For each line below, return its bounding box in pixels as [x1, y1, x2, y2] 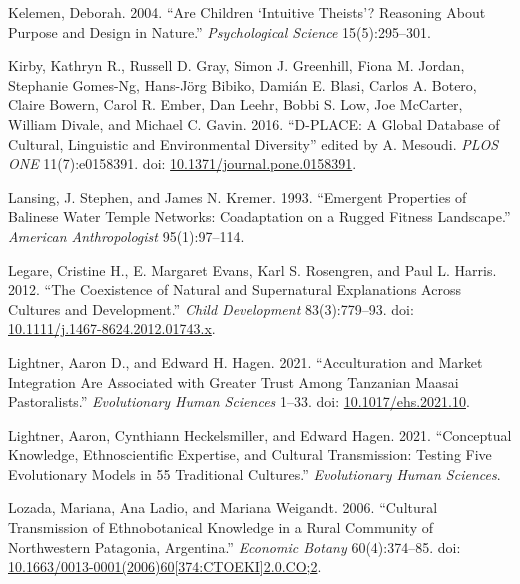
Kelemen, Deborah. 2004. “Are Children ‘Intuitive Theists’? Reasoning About [8, 2, 486, 22]
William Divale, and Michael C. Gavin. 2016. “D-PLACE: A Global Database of [8, 113, 500, 134]
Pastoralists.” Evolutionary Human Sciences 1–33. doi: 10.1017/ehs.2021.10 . [8, 391, 470, 412]
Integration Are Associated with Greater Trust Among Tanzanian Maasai [8, 371, 459, 392]
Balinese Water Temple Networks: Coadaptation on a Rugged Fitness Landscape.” [8, 206, 511, 227]
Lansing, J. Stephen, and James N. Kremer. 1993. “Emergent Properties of [8, 186, 467, 207]
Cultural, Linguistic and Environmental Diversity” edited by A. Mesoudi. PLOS [8, 133, 499, 154]
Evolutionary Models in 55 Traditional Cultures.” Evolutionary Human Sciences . [8, 463, 501, 484]
